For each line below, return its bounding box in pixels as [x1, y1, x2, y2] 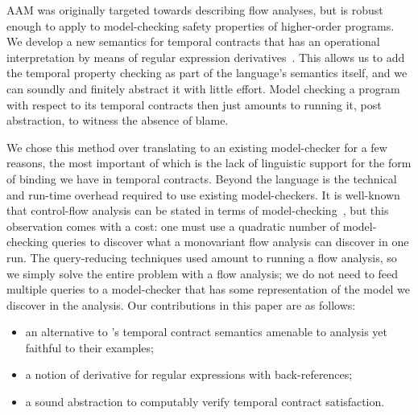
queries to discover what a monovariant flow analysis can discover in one [52, 233, 409, 250]
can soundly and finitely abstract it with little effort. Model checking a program [6, 80, 400, 97]
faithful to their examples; [25, 339, 154, 355]
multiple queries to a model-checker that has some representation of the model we [6, 281, 410, 298]
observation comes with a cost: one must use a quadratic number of [6, 217, 340, 234]
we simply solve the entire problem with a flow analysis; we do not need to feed [6, 265, 399, 281]
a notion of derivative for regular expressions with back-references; [25, 366, 353, 383]
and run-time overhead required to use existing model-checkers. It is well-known [6, 186, 400, 203]
